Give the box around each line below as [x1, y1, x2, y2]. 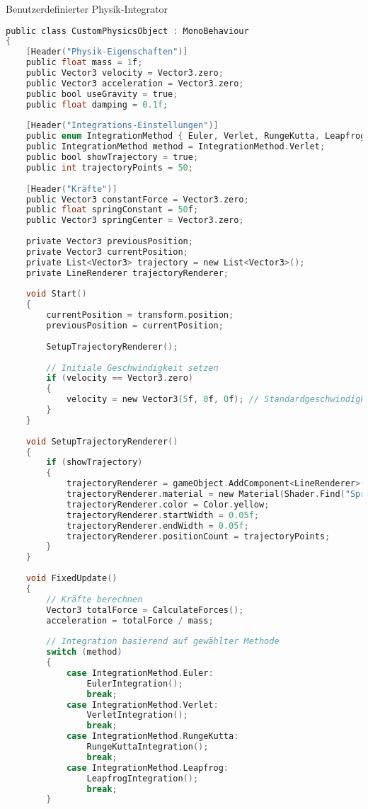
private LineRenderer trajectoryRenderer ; [25, 268, 229, 278]
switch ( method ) [46, 647, 122, 658]
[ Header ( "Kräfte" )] [25, 183, 117, 194]
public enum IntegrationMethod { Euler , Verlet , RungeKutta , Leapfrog [25, 131, 366, 142]
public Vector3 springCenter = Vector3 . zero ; [25, 215, 244, 226]
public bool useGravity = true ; [25, 88, 178, 99]
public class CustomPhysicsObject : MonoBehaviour [6, 25, 249, 36]
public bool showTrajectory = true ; [25, 152, 199, 163]
